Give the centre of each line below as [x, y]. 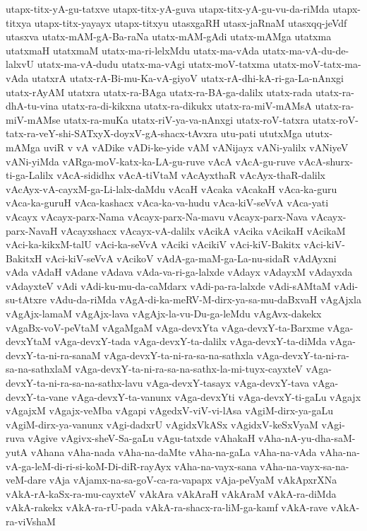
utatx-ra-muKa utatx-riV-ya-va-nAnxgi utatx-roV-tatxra [186, 119]
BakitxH [24, 258]
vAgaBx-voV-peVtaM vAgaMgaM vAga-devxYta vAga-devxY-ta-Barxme [165, 327]
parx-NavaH [32, 230]
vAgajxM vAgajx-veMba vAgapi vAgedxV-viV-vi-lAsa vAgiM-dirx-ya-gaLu [169, 410]
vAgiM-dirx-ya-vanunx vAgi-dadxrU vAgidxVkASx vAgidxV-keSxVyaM [162, 424]
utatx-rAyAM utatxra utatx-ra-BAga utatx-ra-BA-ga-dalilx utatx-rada [159, 92]
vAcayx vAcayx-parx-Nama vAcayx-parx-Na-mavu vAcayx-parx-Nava [157, 216]
